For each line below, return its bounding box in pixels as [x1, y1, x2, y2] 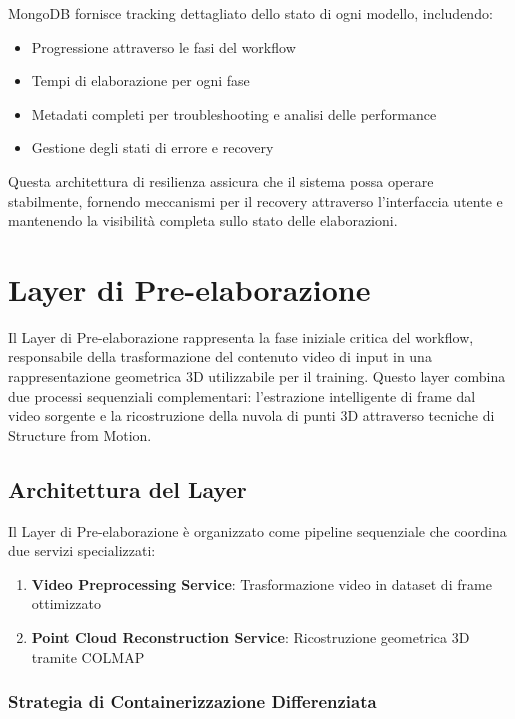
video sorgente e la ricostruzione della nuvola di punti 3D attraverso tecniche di [8, 405, 495, 426]
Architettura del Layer [8, 473, 247, 504]
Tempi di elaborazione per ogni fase [31, 70, 250, 91]
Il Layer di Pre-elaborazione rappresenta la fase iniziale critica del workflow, [8, 326, 474, 347]
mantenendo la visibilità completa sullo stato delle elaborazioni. [8, 210, 398, 231]
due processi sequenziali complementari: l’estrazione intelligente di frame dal [8, 385, 476, 406]
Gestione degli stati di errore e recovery [31, 137, 274, 158]
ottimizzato [31, 593, 102, 614]
